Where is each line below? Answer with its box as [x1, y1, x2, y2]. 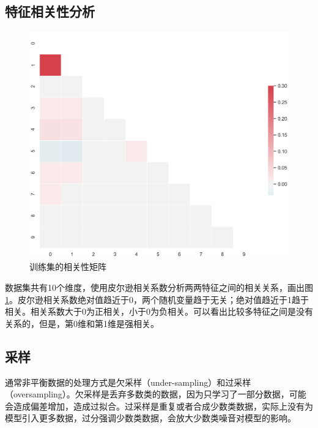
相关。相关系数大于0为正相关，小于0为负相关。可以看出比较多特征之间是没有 [5, 305, 313, 318]
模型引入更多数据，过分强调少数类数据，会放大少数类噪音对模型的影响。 [5, 411, 296, 424]
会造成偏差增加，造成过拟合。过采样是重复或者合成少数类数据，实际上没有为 [5, 399, 313, 412]
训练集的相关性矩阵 [29, 260, 106, 273]
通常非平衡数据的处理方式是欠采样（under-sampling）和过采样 [5, 375, 251, 388]
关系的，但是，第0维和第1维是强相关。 [5, 317, 159, 329]
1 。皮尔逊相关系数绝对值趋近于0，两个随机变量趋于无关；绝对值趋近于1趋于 [5, 293, 309, 306]
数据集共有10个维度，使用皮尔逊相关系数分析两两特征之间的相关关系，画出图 [5, 280, 313, 293]
